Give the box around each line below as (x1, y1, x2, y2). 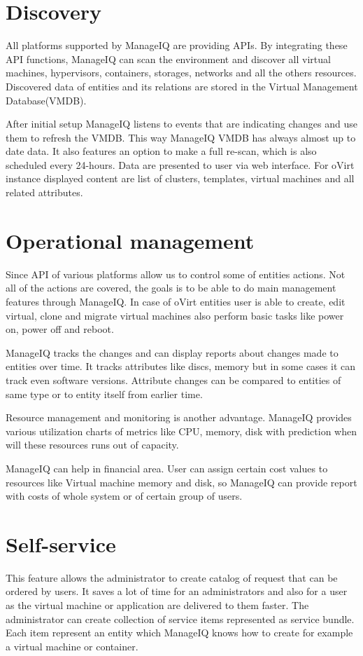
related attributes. (6, 185, 83, 200)
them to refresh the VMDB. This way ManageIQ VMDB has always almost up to (6, 130, 356, 144)
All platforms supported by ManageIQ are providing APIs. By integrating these (6, 38, 348, 53)
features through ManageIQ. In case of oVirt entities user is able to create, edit (6, 294, 346, 308)
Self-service (6, 529, 116, 558)
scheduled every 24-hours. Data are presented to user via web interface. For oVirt (6, 157, 355, 172)
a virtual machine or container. (6, 638, 138, 653)
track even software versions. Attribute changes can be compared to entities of (6, 372, 341, 387)
